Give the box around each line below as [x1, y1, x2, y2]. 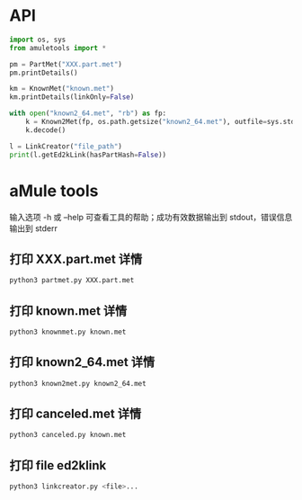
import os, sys [9, 35, 67, 44]
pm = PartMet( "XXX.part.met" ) [9, 59, 123, 68]
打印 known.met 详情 [9, 303, 128, 318]
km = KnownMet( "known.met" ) [9, 85, 115, 94]
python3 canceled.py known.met [9, 431, 127, 440]
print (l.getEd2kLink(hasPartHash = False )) [9, 150, 167, 159]
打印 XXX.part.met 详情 [9, 251, 143, 266]
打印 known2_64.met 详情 [9, 354, 155, 370]
